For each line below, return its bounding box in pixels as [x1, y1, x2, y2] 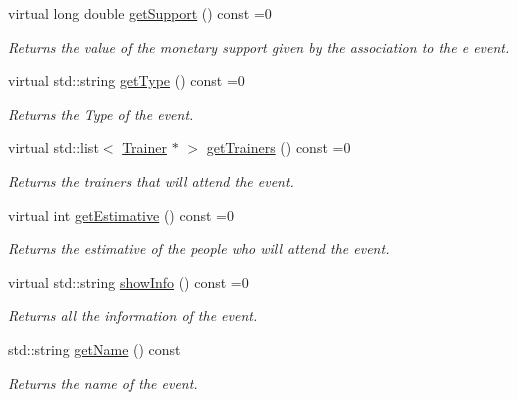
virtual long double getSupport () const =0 [8, 3, 272, 23]
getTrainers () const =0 [206, 137, 351, 158]
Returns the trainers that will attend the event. [8, 170, 294, 191]
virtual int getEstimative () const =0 [8, 204, 234, 225]
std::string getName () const [8, 338, 181, 359]
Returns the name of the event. [8, 372, 198, 393]
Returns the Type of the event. [8, 103, 194, 124]
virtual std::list [8, 137, 99, 158]
